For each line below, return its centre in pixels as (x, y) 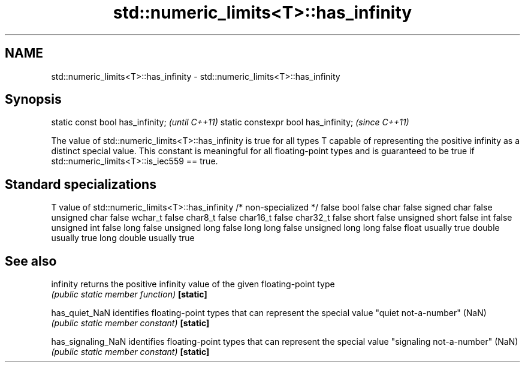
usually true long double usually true (123, 238)
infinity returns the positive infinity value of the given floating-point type (193, 284)
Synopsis (33, 100)
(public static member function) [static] (129, 294)
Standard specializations (81, 184)
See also (31, 261)
